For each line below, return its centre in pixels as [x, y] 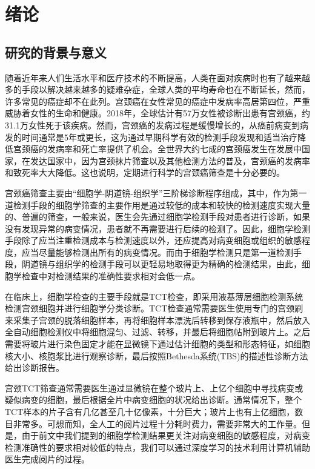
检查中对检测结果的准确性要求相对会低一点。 [111, 276]
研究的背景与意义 [56, 52]
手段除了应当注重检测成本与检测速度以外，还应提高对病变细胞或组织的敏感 [153, 240]
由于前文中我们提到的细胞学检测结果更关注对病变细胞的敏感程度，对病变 [166, 435]
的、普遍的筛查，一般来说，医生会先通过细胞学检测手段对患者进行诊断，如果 [157, 217]
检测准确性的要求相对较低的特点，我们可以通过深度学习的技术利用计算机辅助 [157, 447]
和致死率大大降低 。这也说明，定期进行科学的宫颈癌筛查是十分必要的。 [145, 172]
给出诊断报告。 [35, 368]
